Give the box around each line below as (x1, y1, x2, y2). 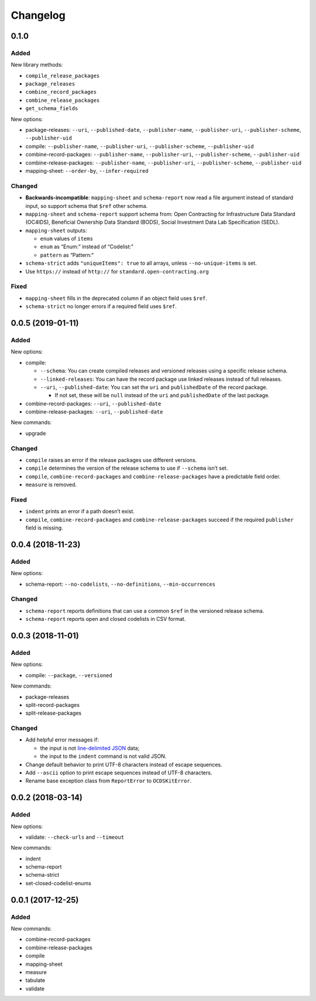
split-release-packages (25, 709, 82, 717)
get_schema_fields (25, 105, 78, 112)
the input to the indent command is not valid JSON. (40, 753, 167, 760)
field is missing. (25, 524, 64, 531)
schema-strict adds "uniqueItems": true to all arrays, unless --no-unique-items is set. (25, 259, 257, 267)
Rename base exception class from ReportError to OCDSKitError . (25, 777, 192, 784)
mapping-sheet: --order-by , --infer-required (25, 168, 149, 174)
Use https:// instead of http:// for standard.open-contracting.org (25, 268, 209, 275)
